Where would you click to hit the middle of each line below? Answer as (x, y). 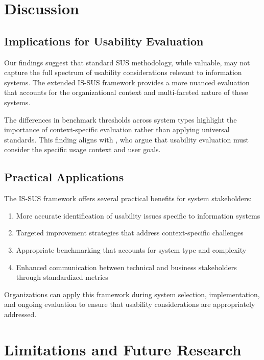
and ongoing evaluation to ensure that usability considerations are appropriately (130, 304)
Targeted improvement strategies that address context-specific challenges (130, 233)
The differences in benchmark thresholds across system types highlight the (121, 119)
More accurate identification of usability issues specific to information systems (138, 215)
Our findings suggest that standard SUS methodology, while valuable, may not (127, 62)
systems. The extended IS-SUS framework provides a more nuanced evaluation (127, 82)
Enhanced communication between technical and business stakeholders (126, 267)
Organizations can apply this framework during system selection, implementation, (132, 294)
